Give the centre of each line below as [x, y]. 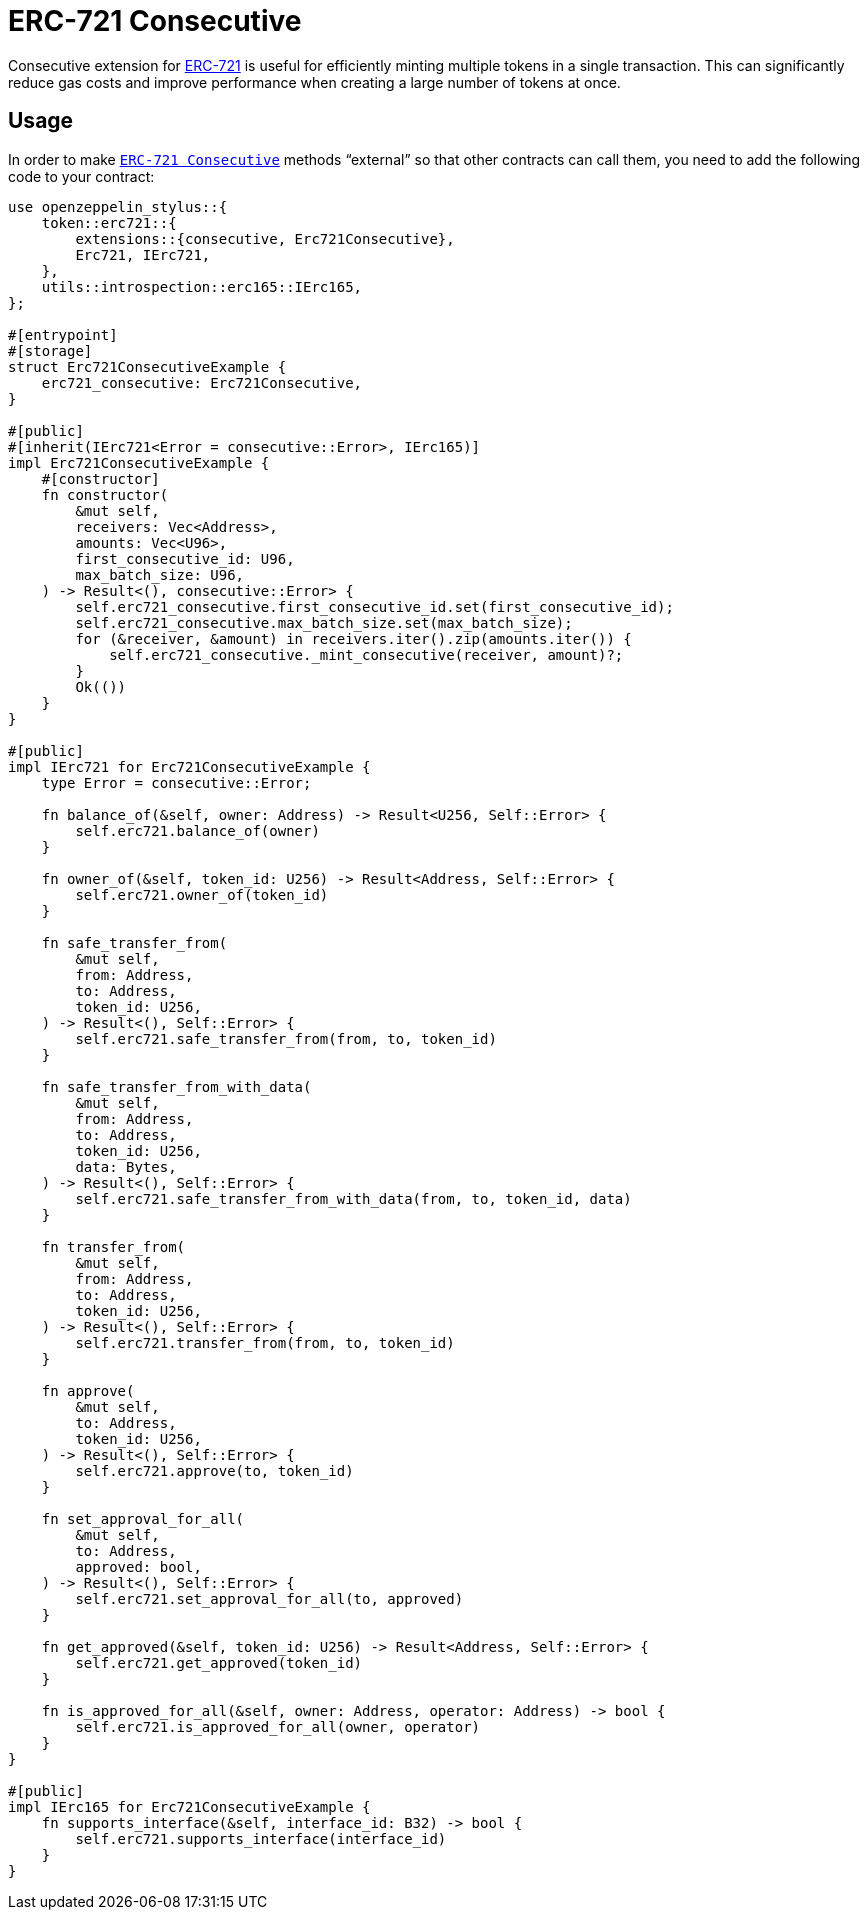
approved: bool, [138, 1566]
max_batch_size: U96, [160, 574]
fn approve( [88, 1390]
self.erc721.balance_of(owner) [197, 830]
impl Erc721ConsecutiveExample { [139, 462]
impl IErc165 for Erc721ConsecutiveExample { [189, 1806]
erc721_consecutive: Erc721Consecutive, [202, 382]
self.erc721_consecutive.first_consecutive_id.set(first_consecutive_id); [374, 606]
